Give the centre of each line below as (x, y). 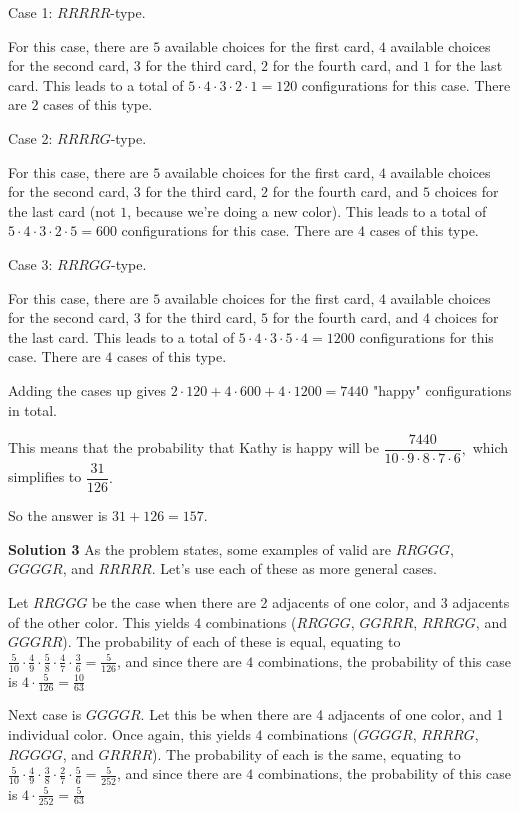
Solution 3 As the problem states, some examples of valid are (200, 548)
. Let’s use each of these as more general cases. (294, 568)
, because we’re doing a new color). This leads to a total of (307, 210)
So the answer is (58, 515)
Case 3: (30, 263)
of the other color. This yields (99, 621)
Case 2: (30, 137)
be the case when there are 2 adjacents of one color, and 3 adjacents (301, 602)
